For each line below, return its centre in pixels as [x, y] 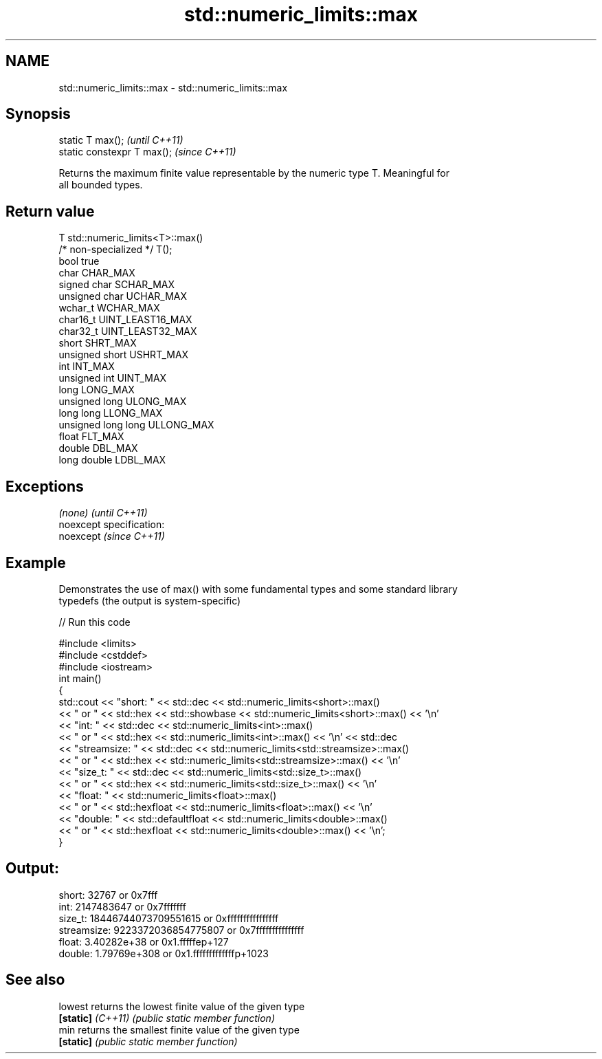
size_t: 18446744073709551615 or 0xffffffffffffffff [169, 918]
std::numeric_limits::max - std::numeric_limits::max [173, 87]
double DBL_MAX [98, 448]
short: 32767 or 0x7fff [108, 895]
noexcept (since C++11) [112, 536]
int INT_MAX [87, 367]
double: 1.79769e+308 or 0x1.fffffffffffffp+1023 [164, 953]
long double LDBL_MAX [112, 460]
